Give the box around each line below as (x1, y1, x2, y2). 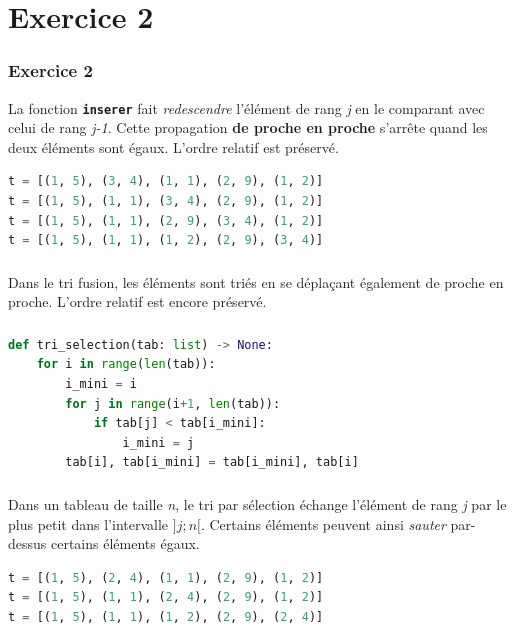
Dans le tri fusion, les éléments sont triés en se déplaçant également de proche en (8, 271, 504, 292)
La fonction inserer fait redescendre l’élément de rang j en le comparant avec (8, 97, 485, 118)
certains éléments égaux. (50, 533, 200, 554)
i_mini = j (122, 435, 195, 450)
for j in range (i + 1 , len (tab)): (65, 396, 281, 411)
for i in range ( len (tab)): (36, 357, 216, 372)
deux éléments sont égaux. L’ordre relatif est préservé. (8, 136, 339, 157)
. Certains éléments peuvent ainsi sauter (200, 513, 446, 534)
